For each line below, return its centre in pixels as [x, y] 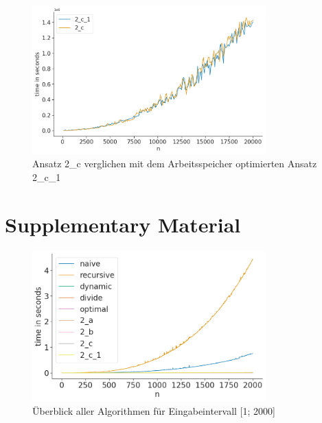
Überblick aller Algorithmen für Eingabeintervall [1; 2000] [154, 410]
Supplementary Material [123, 224]
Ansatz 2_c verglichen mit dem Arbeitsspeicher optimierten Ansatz [175, 164]
